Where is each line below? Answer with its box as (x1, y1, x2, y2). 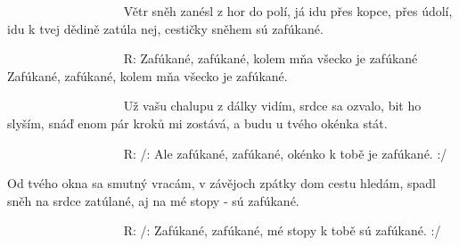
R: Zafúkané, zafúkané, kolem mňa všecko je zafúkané (123, 49, 418, 68)
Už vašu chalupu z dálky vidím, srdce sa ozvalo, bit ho (123, 96, 422, 115)
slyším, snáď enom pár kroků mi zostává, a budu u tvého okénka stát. (7, 113, 388, 132)
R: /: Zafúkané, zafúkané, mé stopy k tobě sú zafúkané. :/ (123, 221, 441, 240)
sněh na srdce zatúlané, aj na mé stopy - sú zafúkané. (7, 191, 299, 209)
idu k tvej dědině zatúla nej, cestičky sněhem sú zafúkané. (7, 19, 324, 37)
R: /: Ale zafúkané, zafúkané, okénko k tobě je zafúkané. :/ (123, 143, 447, 162)
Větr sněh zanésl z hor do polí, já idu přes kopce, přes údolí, (123, 2, 453, 20)
